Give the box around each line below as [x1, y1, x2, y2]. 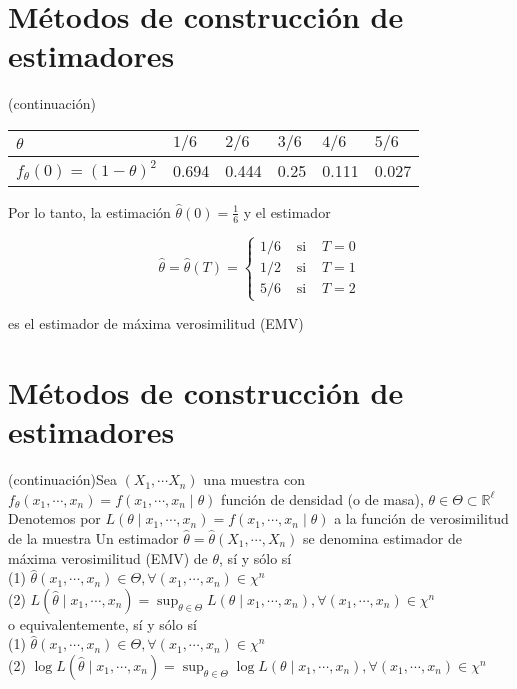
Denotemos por [8, 508, 101, 529]
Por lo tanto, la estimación [8, 201, 171, 222]
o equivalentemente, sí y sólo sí [8, 613, 197, 634]
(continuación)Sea [8, 469, 117, 490]
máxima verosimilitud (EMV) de [8, 547, 208, 568]
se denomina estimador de [303, 528, 462, 548]
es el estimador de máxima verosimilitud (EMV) [8, 313, 304, 334]
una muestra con [203, 469, 305, 490]
